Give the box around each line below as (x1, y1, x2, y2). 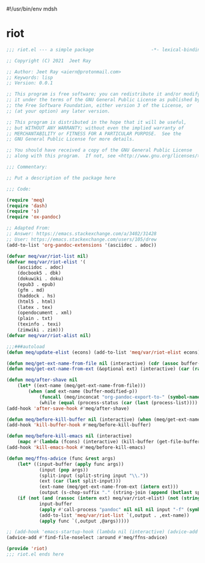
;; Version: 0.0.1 (6, 80, 53, 86)
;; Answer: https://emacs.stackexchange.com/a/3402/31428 (6, 231, 157, 237)
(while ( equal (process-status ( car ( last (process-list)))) (38, 399, 198, 405)
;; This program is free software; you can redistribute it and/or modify (6, 91, 201, 97)
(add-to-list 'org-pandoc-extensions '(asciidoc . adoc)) (6, 242, 157, 248)
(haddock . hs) (17, 292, 56, 299)
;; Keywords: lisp (6, 74, 53, 81)
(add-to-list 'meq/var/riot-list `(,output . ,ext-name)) (38, 512, 190, 518)
